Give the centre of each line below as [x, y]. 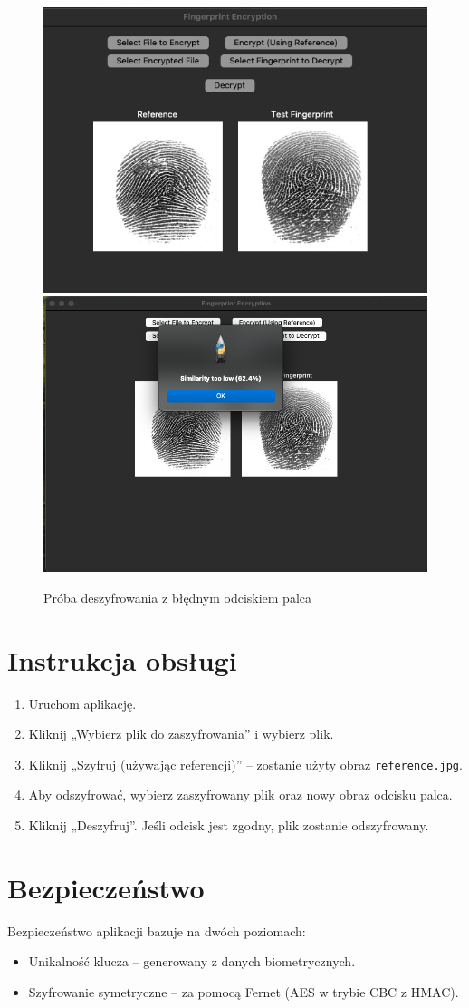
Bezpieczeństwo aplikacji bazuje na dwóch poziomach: [157, 930]
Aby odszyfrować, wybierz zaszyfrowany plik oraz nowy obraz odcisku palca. [240, 795]
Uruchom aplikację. [82, 703]
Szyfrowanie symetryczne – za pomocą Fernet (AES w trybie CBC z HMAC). [244, 991]
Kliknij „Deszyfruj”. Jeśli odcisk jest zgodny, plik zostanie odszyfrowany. [229, 825]
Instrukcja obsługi [122, 659]
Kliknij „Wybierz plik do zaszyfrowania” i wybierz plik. [181, 734]
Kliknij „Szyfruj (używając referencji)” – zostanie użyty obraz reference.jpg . [245, 764]
